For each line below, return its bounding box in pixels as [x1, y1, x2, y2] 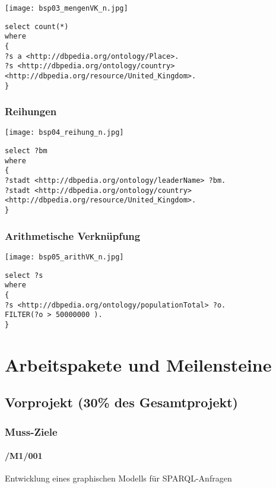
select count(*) [5, 22, 69, 31]
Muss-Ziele [5, 424, 58, 439]
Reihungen [5, 104, 57, 119]
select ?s [5, 271, 43, 280]
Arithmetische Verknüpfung [5, 228, 141, 243]
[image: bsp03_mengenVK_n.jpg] [5, 4, 128, 12]
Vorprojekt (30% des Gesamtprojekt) [5, 393, 238, 411]
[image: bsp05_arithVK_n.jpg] [5, 252, 124, 261]
